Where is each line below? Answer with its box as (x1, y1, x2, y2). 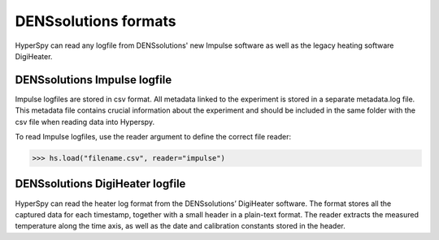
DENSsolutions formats (15, 12, 176, 30)
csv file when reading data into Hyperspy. (15, 117, 154, 126)
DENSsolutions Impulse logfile (15, 73, 172, 87)
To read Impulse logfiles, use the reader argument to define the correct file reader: (15, 132, 292, 142)
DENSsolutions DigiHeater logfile (15, 177, 186, 191)
